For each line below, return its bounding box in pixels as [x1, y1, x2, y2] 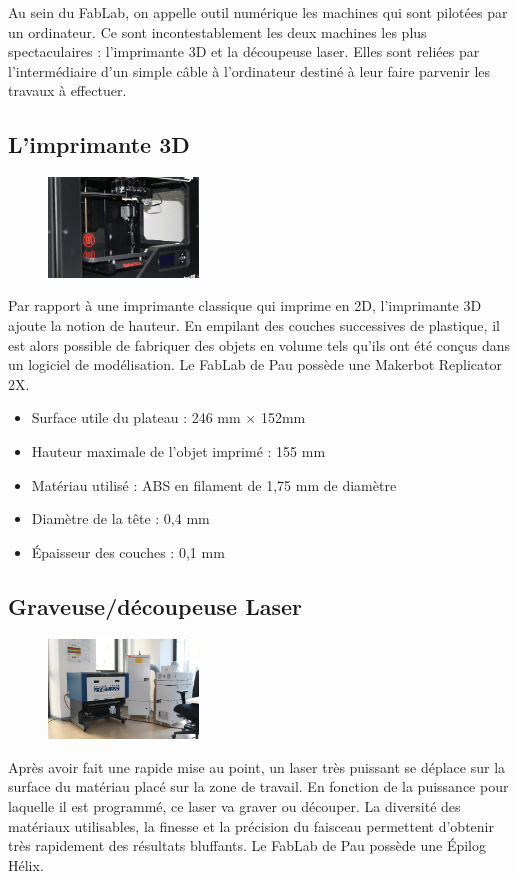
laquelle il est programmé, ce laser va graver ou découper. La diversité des [8, 796, 461, 817]
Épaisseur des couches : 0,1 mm [31, 541, 225, 562]
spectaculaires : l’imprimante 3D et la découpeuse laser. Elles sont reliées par [8, 41, 480, 62]
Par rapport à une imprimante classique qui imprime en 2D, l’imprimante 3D [8, 295, 482, 316]
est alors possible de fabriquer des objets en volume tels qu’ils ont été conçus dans [8, 334, 511, 355]
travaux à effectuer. [8, 80, 127, 101]
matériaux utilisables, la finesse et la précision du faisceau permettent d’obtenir [8, 815, 494, 836]
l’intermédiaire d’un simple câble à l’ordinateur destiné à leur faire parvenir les [8, 60, 491, 81]
